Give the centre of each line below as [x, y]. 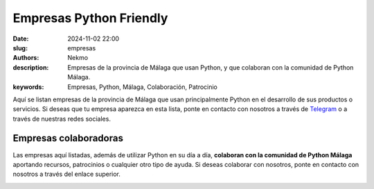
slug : [20, 48]
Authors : [26, 58]
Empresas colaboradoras [68, 138]
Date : [21, 39]
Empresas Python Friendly [90, 18]
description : [31, 67]
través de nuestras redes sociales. [62, 119]
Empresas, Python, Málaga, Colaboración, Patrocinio [143, 87]
